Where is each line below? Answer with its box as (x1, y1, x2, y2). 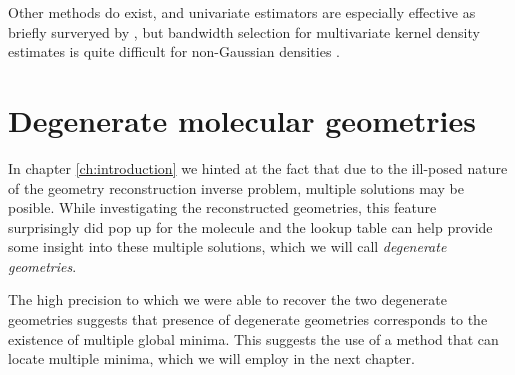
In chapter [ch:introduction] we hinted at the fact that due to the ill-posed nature (8, 157, 508, 178)
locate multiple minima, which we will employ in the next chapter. (8, 348, 415, 369)
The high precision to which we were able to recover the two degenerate (8, 289, 447, 310)
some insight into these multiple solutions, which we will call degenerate (8, 236, 447, 257)
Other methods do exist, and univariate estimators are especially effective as (8, 2, 476, 22)
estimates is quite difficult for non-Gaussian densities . (8, 41, 341, 62)
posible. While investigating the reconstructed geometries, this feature (8, 197, 437, 218)
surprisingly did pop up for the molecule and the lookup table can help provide (8, 216, 493, 237)
